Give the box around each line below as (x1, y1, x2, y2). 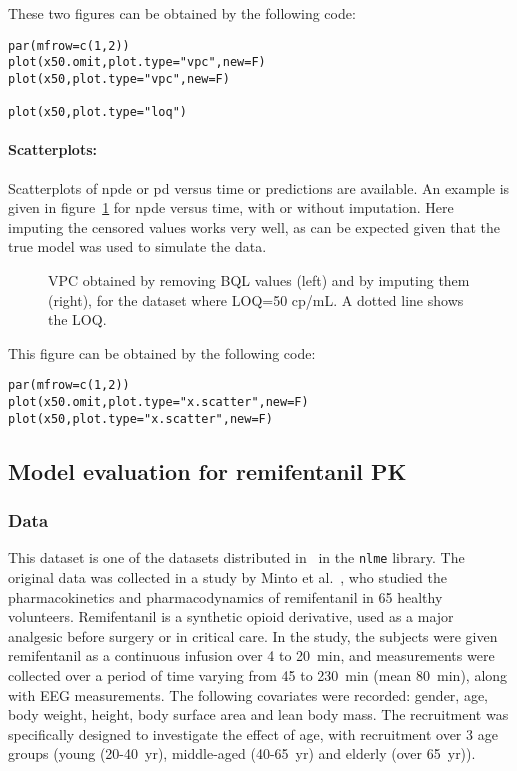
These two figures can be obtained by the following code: (8, 3, 356, 23)
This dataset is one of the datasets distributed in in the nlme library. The (8, 547, 465, 568)
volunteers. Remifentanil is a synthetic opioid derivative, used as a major (8, 606, 454, 627)
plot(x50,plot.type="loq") (8, 105, 187, 120)
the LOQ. (48, 309, 107, 330)
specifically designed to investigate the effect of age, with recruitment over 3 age (8, 723, 498, 744)
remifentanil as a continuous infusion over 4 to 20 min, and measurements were (8, 645, 495, 666)
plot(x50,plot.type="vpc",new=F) (8, 71, 230, 86)
